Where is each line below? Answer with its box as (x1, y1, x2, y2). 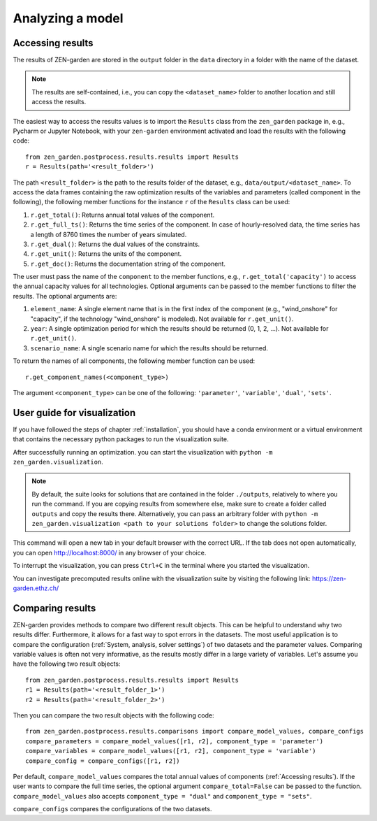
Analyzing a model (13, 10, 124, 26)
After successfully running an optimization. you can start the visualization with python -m (13, 448, 273, 456)
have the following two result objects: (13, 659, 121, 668)
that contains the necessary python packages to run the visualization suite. (13, 435, 229, 443)
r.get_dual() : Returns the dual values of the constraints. (30, 240, 200, 248)
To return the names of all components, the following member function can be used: (13, 357, 256, 365)
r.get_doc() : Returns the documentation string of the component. (30, 259, 226, 268)
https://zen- (311, 574, 347, 583)
